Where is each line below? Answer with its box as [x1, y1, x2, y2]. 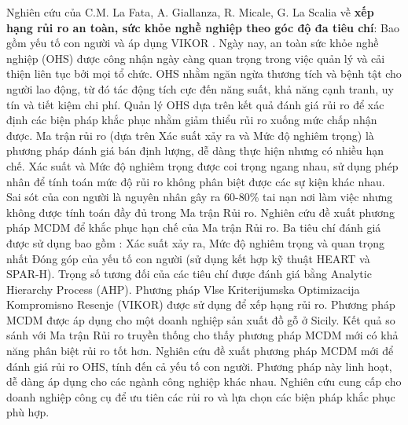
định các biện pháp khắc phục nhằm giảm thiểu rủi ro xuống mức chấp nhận [6, 112, 377, 128]
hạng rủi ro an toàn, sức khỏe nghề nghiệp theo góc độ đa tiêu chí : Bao [6, 19, 399, 35]
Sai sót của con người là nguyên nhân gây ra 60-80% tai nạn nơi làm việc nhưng [6, 189, 393, 205]
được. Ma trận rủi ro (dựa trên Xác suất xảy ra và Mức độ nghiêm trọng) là [6, 126, 374, 143]
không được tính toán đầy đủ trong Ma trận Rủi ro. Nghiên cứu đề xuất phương [6, 203, 395, 220]
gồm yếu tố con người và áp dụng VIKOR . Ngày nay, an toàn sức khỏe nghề [6, 35, 379, 51]
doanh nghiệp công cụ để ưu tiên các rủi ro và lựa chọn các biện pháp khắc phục [6, 388, 395, 405]
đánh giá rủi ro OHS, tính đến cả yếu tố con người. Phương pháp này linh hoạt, [6, 357, 392, 374]
